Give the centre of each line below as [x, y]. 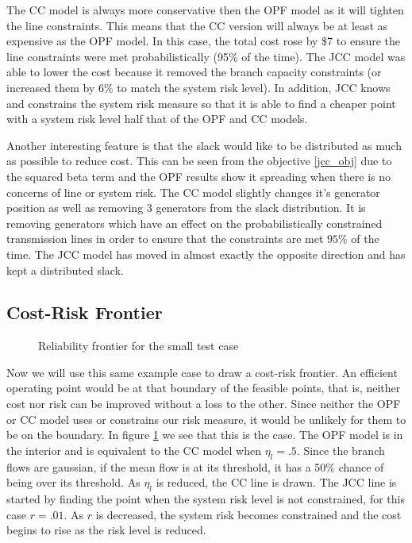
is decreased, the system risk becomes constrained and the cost [248, 514]
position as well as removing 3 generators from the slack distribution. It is [186, 208]
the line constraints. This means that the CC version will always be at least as [197, 25]
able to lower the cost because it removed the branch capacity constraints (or [194, 72]
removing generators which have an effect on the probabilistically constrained [194, 223]
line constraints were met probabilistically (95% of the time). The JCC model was [206, 56]
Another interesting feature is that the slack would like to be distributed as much [204, 145]
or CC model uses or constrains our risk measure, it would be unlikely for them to [206, 419]
